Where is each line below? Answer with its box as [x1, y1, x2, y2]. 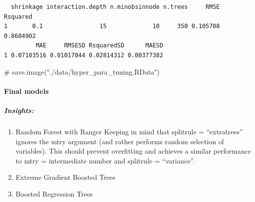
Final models [4, 85, 49, 96]
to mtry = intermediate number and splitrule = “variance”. [15, 155, 195, 165]
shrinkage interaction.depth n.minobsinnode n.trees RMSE [11, 3, 220, 10]
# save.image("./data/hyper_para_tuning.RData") [4, 66, 160, 77]
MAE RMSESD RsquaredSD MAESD [36, 42, 164, 49]
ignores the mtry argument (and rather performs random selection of [15, 136, 224, 146]
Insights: [4, 105, 34, 115]
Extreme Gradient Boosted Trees [15, 172, 116, 182]
